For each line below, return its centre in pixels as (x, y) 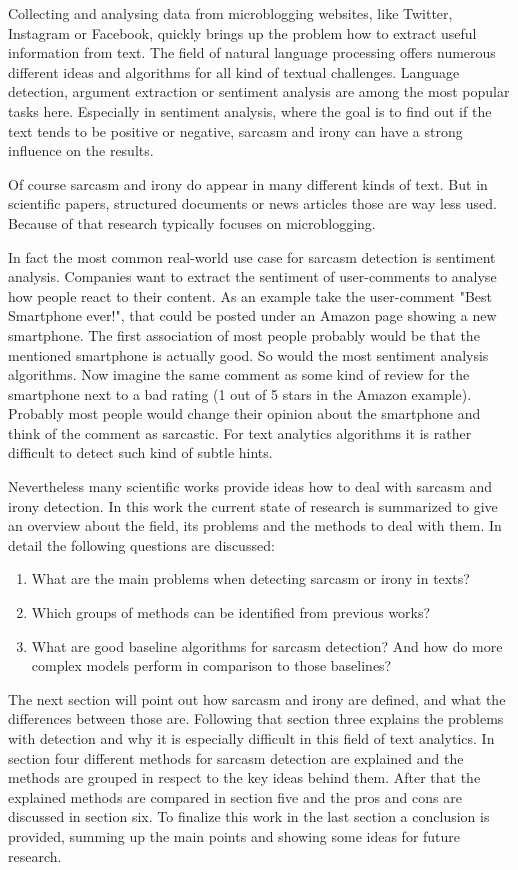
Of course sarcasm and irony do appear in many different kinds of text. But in (248, 183)
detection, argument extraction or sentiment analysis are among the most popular (259, 91)
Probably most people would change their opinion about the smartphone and (244, 413)
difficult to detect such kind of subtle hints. (140, 452)
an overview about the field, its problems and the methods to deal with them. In (255, 525)
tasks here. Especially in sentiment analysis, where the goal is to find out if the (250, 110)
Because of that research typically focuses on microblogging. (192, 222)
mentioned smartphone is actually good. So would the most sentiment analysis (248, 354)
